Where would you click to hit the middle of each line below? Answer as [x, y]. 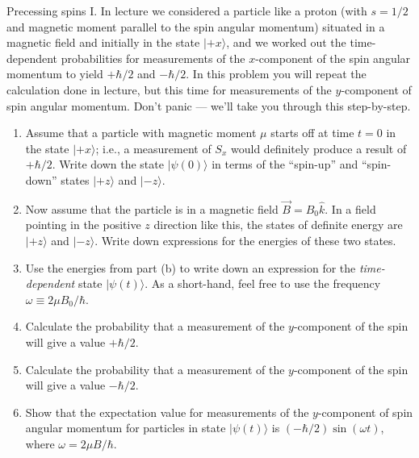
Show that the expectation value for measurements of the [167, 412]
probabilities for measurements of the [153, 58]
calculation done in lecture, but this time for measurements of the [169, 89]
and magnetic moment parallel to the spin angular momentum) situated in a [196, 26]
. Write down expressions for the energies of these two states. [245, 240]
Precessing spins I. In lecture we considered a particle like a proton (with [187, 10]
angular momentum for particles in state [126, 428]
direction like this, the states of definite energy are [278, 225]
